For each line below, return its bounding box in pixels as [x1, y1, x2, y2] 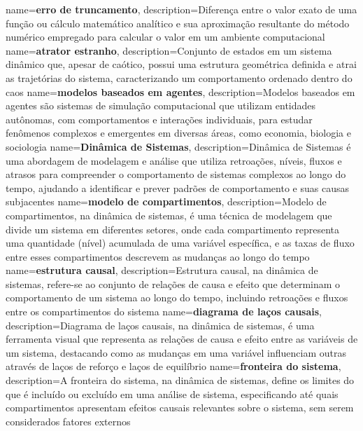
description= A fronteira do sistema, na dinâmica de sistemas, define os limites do [6, 373, 355, 388]
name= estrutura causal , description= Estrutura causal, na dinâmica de [6, 263, 318, 278]
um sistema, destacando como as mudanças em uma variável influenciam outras [6, 345, 346, 360]
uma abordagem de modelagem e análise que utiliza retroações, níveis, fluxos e [6, 153, 342, 167]
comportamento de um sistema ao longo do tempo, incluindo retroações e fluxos [6, 290, 348, 305]
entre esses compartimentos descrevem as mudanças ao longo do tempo [6, 249, 310, 264]
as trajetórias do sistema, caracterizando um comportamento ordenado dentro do [6, 70, 353, 85]
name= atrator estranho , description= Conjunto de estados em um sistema [6, 43, 332, 57]
